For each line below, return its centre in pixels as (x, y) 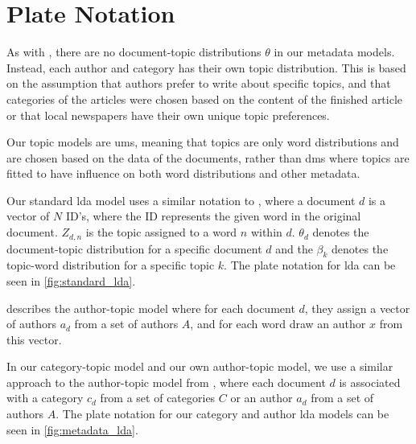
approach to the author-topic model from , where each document (166, 382)
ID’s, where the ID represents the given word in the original (213, 216)
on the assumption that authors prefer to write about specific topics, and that (199, 83)
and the (294, 248)
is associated (370, 382)
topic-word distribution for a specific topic (111, 265)
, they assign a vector (357, 308)
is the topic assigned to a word (161, 232)
